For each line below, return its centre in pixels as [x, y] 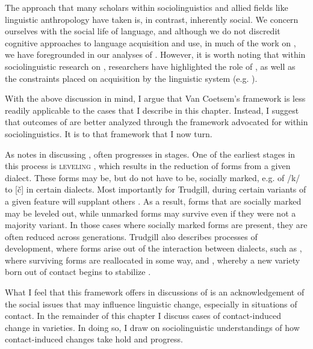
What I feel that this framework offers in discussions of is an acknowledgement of [155, 292]
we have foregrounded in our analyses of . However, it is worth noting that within [155, 54]
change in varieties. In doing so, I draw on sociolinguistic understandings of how [152, 327]
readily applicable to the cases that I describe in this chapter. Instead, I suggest [152, 110]
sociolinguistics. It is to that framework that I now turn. [109, 133]
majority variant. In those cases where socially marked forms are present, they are [156, 225]
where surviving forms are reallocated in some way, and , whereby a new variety [153, 260]
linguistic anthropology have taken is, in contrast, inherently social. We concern [152, 19]
